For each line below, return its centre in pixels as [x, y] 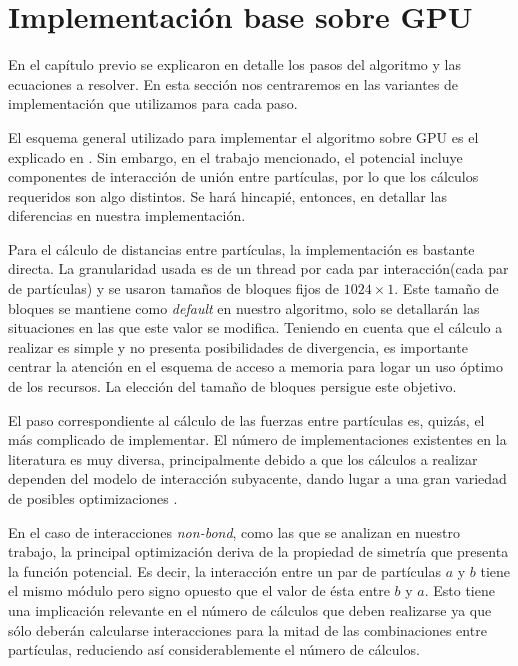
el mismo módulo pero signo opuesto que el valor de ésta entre [199, 590]
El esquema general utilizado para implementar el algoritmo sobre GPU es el [243, 136]
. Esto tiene [459, 590]
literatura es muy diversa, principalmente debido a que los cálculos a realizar [243, 458]
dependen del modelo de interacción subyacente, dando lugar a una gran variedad [257, 478]
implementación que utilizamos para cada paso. [153, 103]
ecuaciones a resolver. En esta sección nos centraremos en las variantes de [233, 83]
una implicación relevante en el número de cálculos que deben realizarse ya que [250, 609]
